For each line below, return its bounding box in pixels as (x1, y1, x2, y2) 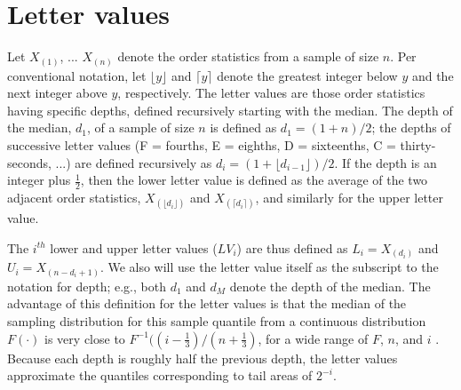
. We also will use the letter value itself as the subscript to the (99, 258, 439, 276)
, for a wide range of (258, 329, 369, 347)
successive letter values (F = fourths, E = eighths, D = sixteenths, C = (7, 136, 396, 155)
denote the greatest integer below (217, 66, 398, 84)
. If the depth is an (334, 153, 437, 171)
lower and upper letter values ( (50, 238, 218, 257)
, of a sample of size (86, 118, 195, 137)
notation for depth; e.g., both (7, 276, 166, 295)
